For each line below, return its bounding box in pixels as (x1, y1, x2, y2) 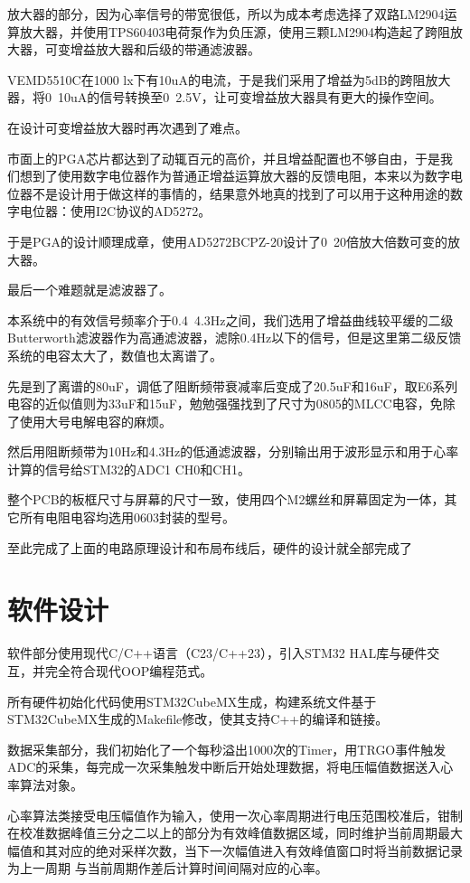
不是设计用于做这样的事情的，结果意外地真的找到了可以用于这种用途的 (32, 183, 450, 202)
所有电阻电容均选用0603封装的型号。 (19, 508, 235, 527)
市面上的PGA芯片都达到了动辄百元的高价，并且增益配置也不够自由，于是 (7, 148, 441, 167)
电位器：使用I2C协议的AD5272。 (19, 202, 211, 221)
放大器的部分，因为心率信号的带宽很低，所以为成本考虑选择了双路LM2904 (7, 5, 445, 23)
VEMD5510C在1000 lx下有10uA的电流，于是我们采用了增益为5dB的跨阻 (7, 70, 426, 89)
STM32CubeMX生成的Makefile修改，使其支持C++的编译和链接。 (7, 709, 389, 728)
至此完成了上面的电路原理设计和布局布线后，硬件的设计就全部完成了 (7, 538, 412, 557)
